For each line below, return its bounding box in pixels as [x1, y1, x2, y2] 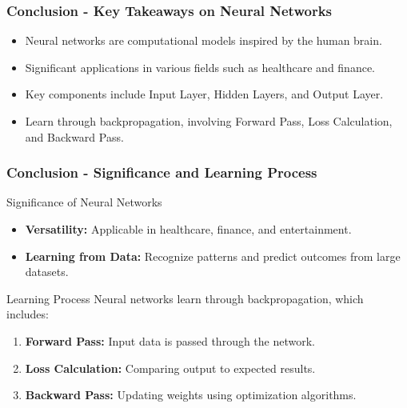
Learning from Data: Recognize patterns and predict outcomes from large [25, 247, 401, 264]
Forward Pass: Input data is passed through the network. [25, 332, 316, 349]
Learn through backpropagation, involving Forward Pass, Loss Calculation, [25, 113, 393, 129]
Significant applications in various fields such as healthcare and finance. [25, 58, 376, 75]
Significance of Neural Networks [6, 194, 162, 210]
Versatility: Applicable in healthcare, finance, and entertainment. [25, 221, 352, 237]
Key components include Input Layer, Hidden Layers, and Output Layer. [25, 86, 384, 102]
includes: [6, 306, 49, 322]
